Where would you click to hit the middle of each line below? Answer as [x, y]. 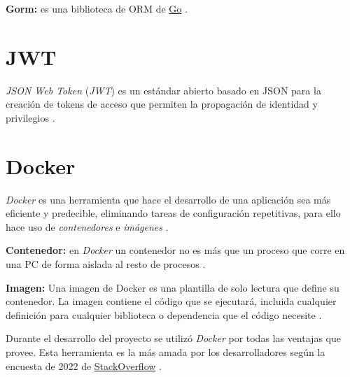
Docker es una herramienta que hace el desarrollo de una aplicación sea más [168, 199]
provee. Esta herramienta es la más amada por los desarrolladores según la [166, 351]
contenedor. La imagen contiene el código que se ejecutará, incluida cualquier [171, 301]
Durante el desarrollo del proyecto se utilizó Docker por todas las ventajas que [173, 338]
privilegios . [30, 117]
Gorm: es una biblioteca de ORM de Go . [97, 8]
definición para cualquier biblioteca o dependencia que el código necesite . [164, 314]
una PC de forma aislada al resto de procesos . [106, 264]
